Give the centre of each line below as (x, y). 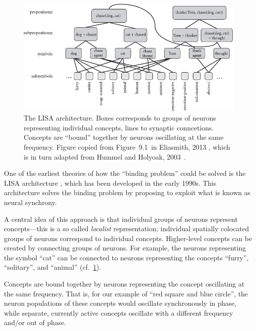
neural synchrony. (31, 202)
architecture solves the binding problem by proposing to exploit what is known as (127, 192)
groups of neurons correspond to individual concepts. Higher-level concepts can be (128, 238)
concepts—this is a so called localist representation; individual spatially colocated (127, 228)
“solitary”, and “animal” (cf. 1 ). (53, 267)
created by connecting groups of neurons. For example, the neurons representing (125, 248)
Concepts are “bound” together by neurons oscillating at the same (124, 137)
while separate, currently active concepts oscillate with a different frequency (119, 312)
